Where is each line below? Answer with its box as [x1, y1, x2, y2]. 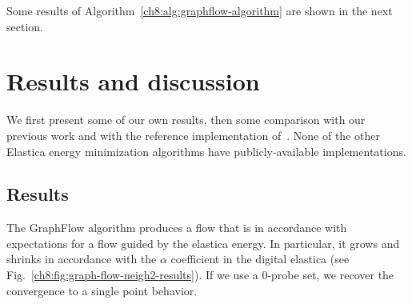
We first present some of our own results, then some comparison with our [6, 111, 366, 128]
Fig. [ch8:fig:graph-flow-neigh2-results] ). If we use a [6, 266, 258, 283]
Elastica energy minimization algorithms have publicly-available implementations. [6, 142, 406, 159]
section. [6, 18, 43, 34]
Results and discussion [6, 65, 260, 98]
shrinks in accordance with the [6, 250, 157, 267]
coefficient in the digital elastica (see [170, 250, 350, 267]
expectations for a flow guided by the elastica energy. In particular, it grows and [6, 234, 400, 251]
